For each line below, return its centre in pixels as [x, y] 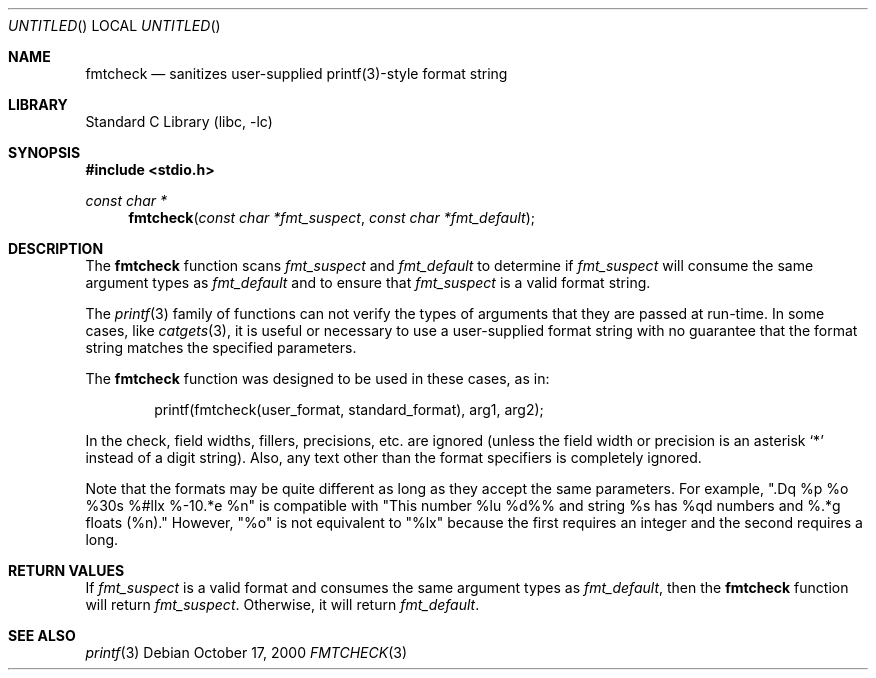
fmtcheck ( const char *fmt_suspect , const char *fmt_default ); [331, 217]
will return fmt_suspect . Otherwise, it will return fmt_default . [282, 604]
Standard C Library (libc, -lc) [179, 121]
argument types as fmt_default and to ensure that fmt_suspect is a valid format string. [368, 282]
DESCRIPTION [56, 248]
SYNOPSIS [44, 152]
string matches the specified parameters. [221, 347]
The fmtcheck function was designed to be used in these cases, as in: [317, 378]
